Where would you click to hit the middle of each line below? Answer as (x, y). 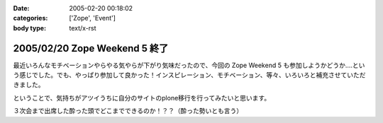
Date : (21, 8)
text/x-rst (83, 28)
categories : (30, 18)
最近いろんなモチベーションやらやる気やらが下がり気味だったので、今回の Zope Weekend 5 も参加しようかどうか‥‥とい (189, 65)
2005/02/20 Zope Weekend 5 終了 (91, 48)
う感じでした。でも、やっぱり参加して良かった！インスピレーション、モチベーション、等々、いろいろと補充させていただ (189, 75)
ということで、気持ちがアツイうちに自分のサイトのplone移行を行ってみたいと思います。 (142, 98)
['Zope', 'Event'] (93, 18)
